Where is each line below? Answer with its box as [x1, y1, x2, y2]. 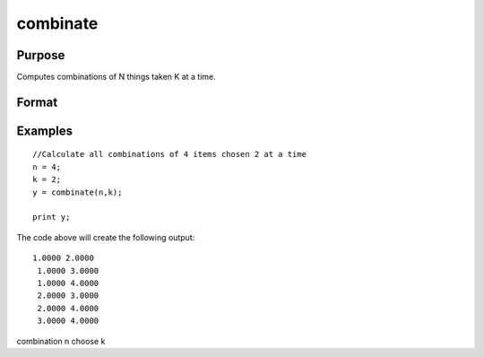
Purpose [16, 48, 65, 63]
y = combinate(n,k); [32, 187, 123, 197]
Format [16, 94, 58, 109]
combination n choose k [16, 335, 106, 346]
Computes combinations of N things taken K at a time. [16, 72, 217, 83]
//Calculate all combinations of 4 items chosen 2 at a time [32, 149, 307, 160]
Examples [16, 123, 73, 138]
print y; [32, 212, 71, 222]
